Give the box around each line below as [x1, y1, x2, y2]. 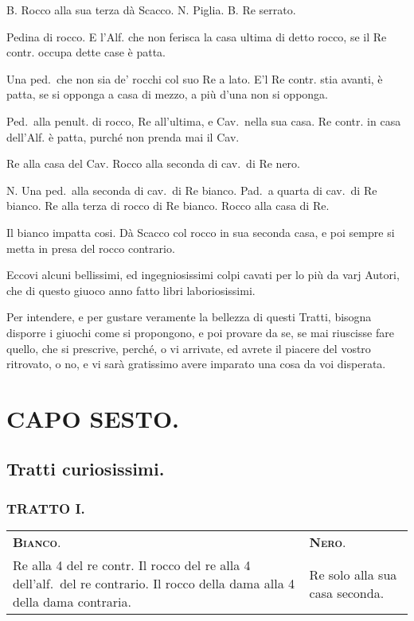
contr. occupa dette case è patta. [6, 44, 166, 60]
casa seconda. [309, 583, 385, 602]
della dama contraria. [13, 592, 131, 611]
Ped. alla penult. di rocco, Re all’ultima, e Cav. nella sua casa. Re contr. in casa [6, 112, 401, 129]
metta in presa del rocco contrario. [6, 239, 175, 256]
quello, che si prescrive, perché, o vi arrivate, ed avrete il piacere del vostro [6, 340, 371, 356]
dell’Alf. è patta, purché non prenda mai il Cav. [6, 128, 240, 145]
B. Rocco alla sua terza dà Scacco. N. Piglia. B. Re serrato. [6, 2, 296, 17]
